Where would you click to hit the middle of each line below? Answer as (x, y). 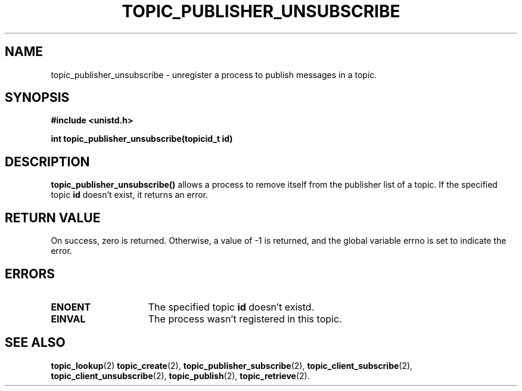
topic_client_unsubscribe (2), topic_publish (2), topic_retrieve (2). (180, 376)
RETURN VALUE (53, 218)
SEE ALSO (35, 343)
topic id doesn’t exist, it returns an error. (130, 195)
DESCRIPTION (47, 162)
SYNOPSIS (37, 98)
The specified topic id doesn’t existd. (231, 307)
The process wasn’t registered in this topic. (245, 319)
